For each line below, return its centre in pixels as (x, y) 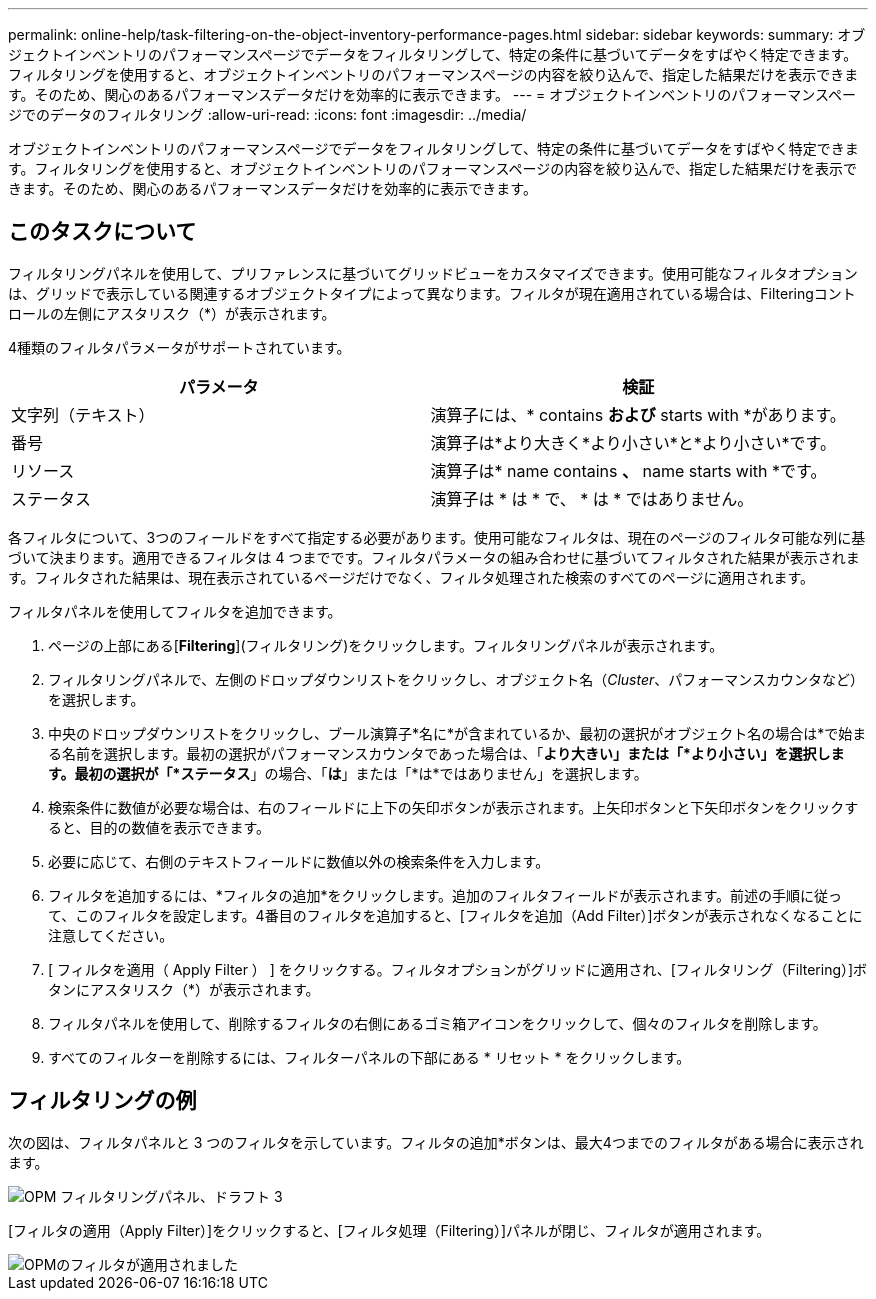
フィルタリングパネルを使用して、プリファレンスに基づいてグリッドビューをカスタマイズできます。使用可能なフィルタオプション (433, 273)
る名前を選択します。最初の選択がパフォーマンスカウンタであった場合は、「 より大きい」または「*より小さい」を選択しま (446, 753)
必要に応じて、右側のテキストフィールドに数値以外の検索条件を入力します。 (299, 861)
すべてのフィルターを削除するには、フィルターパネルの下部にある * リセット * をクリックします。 (369, 1057)
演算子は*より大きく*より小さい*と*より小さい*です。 (633, 442)
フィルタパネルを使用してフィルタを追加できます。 (175, 611)
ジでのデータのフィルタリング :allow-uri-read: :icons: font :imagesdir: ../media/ (267, 114)
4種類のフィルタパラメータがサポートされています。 (179, 347)
